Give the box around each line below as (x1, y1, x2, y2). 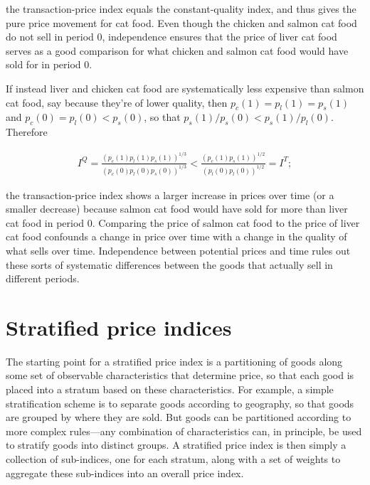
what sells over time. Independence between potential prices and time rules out (6, 242, 351, 257)
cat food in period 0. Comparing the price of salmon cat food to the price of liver (6, 215, 360, 230)
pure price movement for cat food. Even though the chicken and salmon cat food (6, 15, 357, 30)
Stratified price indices (6, 312, 232, 341)
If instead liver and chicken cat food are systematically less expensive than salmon (6, 80, 364, 95)
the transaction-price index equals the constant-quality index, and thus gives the (6, 1, 356, 16)
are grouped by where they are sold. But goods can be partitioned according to (6, 410, 351, 425)
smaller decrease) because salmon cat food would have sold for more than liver (6, 201, 348, 216)
